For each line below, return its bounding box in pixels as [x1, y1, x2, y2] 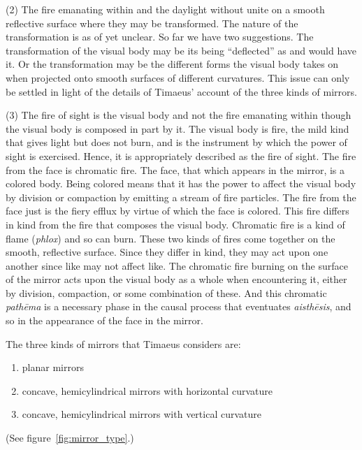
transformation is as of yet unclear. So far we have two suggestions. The [6, 29, 314, 44]
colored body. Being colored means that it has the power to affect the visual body [6, 176, 356, 191]
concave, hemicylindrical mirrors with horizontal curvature [22, 383, 273, 398]
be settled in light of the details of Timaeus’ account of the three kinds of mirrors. [6, 84, 357, 99]
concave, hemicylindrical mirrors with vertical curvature [22, 407, 261, 421]
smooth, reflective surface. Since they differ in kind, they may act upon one [6, 245, 328, 259]
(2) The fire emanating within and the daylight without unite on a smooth [6, 2, 325, 16]
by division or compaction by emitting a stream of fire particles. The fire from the [6, 189, 356, 204]
